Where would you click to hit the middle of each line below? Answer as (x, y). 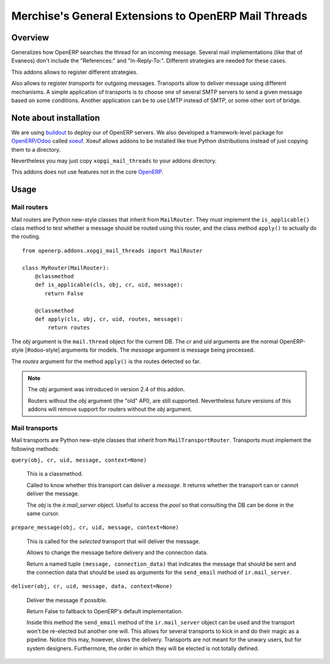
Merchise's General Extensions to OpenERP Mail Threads (159, 16)
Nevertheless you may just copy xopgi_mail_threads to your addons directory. (114, 161)
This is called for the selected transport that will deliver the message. (113, 541)
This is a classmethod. (55, 474)
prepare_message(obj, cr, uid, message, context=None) (95, 528)
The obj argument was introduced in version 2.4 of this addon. (106, 389)
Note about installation (56, 118)
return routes (69, 328)
